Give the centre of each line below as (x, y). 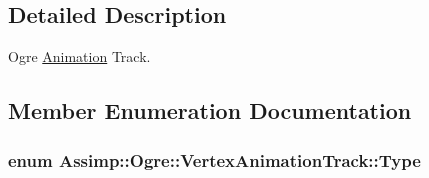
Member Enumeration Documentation (210, 110)
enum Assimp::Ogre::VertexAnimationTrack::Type (214, 159)
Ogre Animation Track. (79, 56)
